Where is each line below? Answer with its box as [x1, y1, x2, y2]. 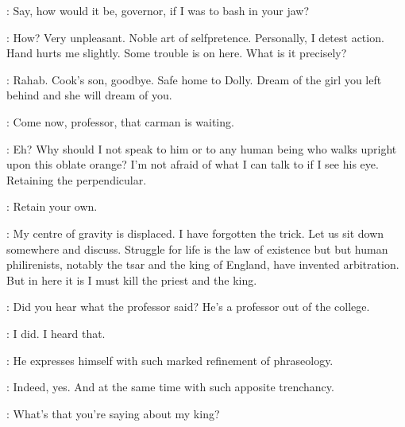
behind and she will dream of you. [6, 87, 172, 103]
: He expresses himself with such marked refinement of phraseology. [6, 351, 334, 368]
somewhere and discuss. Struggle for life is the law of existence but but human [6, 240, 388, 257]
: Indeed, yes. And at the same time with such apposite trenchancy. [6, 378, 334, 395]
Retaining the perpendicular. [6, 171, 147, 188]
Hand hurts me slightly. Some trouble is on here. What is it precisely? [6, 45, 347, 61]
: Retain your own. [6, 198, 98, 215]
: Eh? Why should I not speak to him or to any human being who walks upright [6, 140, 397, 157]
